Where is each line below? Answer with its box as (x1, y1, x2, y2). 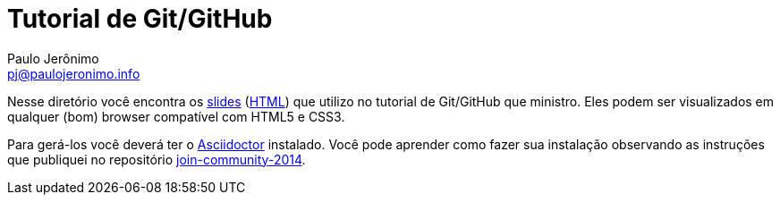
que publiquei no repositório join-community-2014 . (7, 151, 306, 167)
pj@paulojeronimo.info (7, 65, 140, 81)
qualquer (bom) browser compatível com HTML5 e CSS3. (7, 108, 345, 124)
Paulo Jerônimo (7, 50, 99, 66)
